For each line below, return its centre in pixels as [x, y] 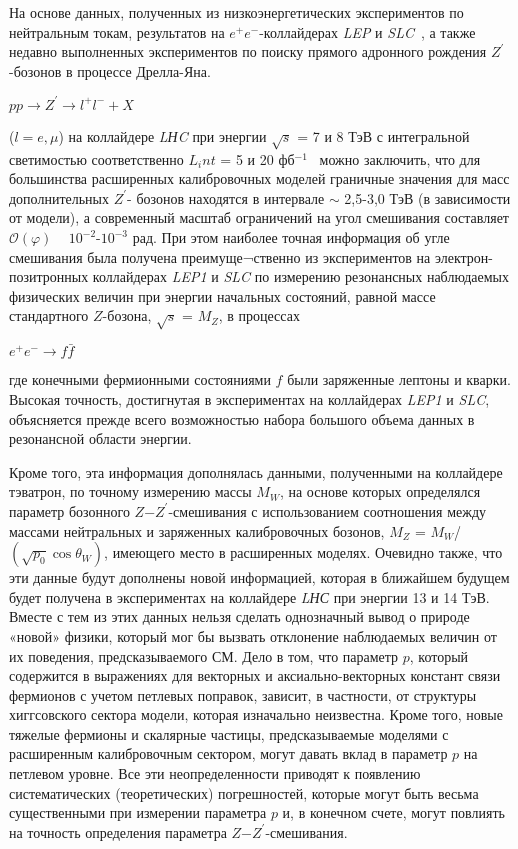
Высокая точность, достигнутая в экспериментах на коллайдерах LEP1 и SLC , [249, 398]
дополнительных [59, 197]
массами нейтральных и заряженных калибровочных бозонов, [197, 530]
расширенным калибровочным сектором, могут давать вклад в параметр [228, 753]
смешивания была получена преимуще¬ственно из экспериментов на [220, 256]
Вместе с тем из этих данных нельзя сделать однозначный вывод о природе [239, 616]
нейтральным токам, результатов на [117, 31]
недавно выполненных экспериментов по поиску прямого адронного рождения [248, 51]
